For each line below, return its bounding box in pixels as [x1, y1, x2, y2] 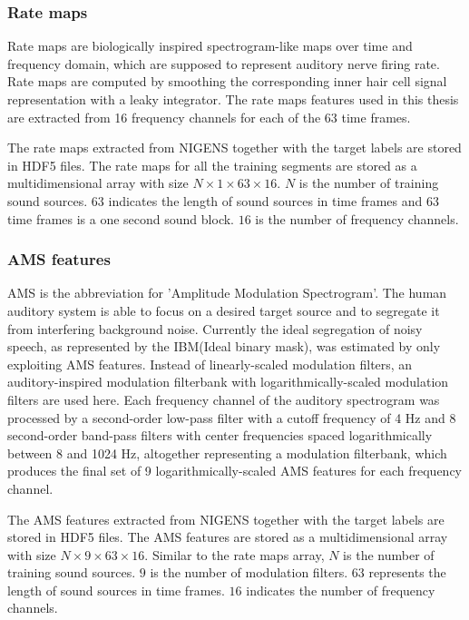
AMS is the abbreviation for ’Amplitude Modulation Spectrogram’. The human [7, 283, 447, 302]
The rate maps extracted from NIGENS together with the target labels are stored [7, 138, 462, 157]
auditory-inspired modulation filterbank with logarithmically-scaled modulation [7, 372, 449, 391]
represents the [368, 563, 446, 582]
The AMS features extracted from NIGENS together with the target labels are [7, 509, 445, 528]
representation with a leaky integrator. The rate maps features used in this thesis [7, 90, 459, 108]
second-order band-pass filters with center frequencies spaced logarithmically [7, 426, 433, 445]
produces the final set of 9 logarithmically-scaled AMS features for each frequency [7, 461, 463, 480]
